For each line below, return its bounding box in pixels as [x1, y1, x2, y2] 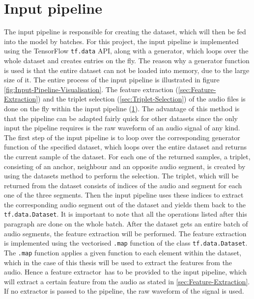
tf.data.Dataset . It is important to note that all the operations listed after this [4, 209, 247, 219]
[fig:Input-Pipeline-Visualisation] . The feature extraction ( [4, 84, 178, 94]
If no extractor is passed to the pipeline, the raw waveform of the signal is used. [4, 286, 244, 296]
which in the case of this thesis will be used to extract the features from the [4, 257, 232, 267]
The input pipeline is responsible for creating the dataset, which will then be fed [4, 26, 246, 37]
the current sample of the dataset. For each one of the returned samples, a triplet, [4, 151, 251, 161]
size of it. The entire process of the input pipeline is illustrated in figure [4, 75, 220, 85]
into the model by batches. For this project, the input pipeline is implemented [4, 36, 239, 46]
